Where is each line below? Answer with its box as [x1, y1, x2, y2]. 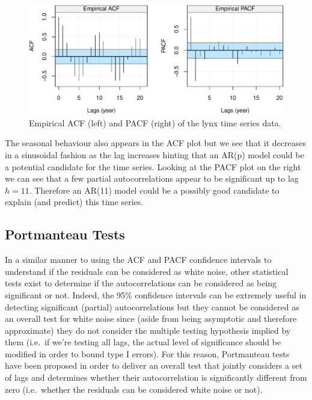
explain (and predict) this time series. [5, 195, 144, 208]
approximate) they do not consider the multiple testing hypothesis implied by [5, 324, 291, 336]
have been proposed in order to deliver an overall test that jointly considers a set [5, 359, 302, 372]
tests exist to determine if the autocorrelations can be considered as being [5, 277, 277, 289]
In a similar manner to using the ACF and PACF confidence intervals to [5, 253, 272, 266]
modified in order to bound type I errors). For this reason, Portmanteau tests [5, 347, 290, 360]
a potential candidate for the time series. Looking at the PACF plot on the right [5, 160, 301, 173]
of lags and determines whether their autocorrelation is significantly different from [5, 371, 307, 384]
